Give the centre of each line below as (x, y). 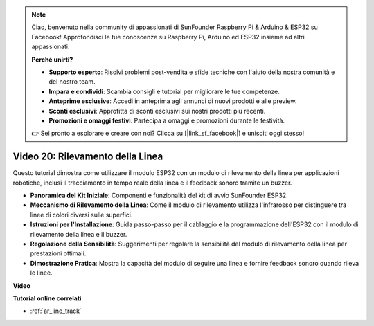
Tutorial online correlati (47, 298)
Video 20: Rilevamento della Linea (88, 157)
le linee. (41, 273)
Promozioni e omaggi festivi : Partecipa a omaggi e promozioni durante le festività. (167, 120)
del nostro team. (72, 82)
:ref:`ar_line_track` (56, 311)
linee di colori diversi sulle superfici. (81, 215)
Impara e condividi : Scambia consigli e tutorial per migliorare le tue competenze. (164, 91)
